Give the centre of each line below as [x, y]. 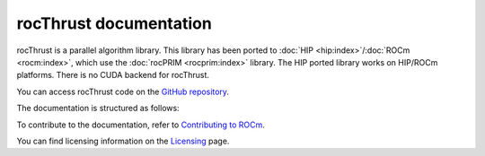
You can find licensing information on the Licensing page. [123, 141]
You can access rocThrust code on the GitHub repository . [123, 91]
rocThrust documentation [115, 23]
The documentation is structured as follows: [98, 108]
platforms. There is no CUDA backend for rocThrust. [113, 75]
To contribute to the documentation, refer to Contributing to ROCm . [141, 125]
